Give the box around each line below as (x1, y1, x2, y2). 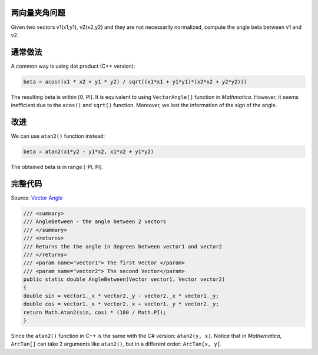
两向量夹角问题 (11, 8, 65, 18)
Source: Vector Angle (11, 194, 63, 201)
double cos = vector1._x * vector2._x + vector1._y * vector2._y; (23, 301, 219, 307)
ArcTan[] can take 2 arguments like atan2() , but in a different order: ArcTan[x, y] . (11, 340, 222, 347)
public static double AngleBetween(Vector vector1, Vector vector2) (23, 276, 226, 283)
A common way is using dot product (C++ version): (11, 62, 135, 69)
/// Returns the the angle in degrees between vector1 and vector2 (23, 243, 223, 250)
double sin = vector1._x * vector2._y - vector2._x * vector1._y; (23, 292, 219, 299)
